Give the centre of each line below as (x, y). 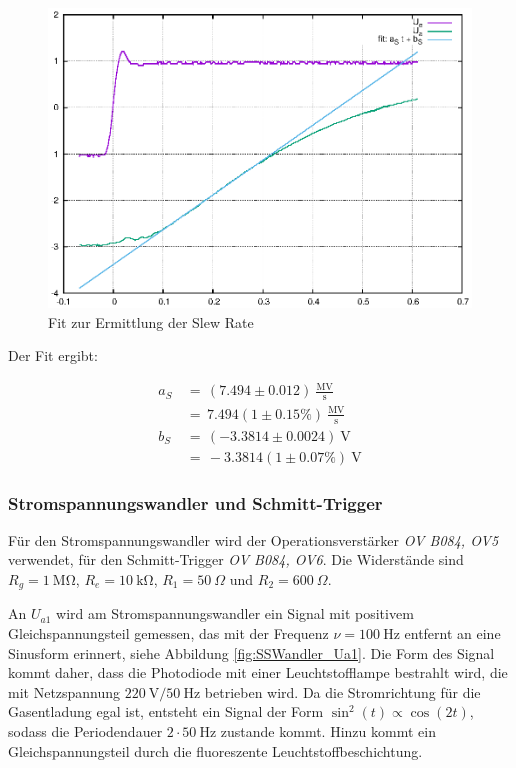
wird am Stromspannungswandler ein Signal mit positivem (235, 613)
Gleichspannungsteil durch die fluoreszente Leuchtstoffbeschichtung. (215, 750)
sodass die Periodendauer (85, 731)
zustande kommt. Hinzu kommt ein (328, 731)
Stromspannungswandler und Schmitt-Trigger (195, 502)
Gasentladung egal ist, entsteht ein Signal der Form (166, 711)
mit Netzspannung (64, 691)
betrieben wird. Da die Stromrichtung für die (342, 691)
